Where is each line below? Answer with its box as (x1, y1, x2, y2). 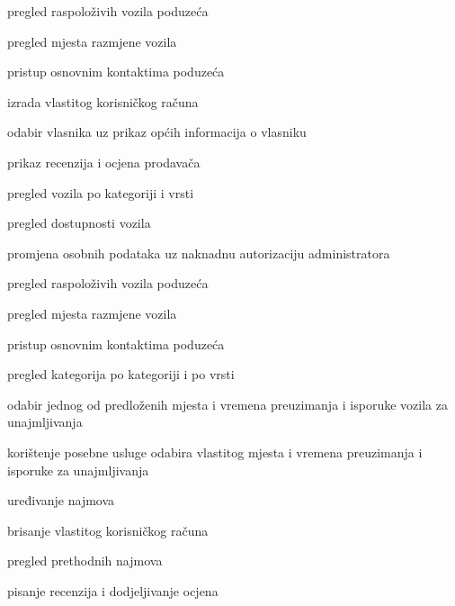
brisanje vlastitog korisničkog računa (7, 520, 209, 539)
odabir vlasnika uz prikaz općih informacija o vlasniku (7, 122, 307, 141)
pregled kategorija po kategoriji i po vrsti (7, 365, 235, 384)
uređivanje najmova (7, 491, 115, 510)
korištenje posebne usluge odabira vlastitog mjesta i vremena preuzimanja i (7, 442, 423, 461)
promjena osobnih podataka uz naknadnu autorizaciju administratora (7, 243, 390, 262)
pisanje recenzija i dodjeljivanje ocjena (7, 581, 219, 600)
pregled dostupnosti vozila (7, 213, 151, 232)
